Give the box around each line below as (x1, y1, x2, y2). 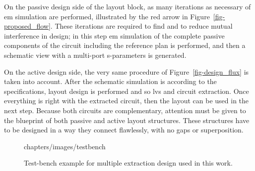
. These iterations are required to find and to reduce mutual (50, 21, 233, 31)
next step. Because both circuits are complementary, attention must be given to (4, 105, 246, 115)
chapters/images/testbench (24, 141, 106, 151)
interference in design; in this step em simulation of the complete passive (4, 30, 225, 41)
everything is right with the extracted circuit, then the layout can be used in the (4, 95, 249, 106)
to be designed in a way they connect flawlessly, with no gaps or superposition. (4, 125, 244, 135)
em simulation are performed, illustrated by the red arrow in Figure (4, 11, 210, 21)
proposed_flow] (4, 21, 51, 31)
